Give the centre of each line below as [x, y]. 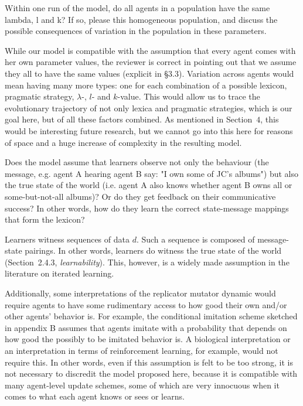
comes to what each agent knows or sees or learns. [95, 396]
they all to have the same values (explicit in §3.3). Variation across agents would [149, 73]
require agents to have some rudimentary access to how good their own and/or [146, 304]
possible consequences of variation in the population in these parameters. [136, 31]
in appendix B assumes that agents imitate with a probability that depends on [146, 327]
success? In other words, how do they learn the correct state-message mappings [147, 208]
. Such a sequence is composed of [195, 239]
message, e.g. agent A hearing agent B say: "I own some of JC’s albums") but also [151, 173]
